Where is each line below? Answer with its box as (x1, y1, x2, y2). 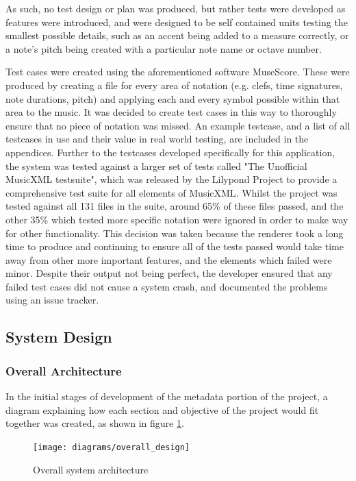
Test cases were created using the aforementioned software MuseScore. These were (5, 64, 350, 79)
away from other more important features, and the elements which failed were (5, 252, 332, 267)
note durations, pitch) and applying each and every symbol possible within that (5, 91, 340, 106)
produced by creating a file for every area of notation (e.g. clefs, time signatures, (5, 77, 343, 92)
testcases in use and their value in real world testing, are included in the (5, 132, 309, 146)
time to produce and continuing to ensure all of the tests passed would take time (5, 239, 344, 254)
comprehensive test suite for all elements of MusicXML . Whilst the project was (5, 185, 338, 199)
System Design (5, 326, 112, 347)
